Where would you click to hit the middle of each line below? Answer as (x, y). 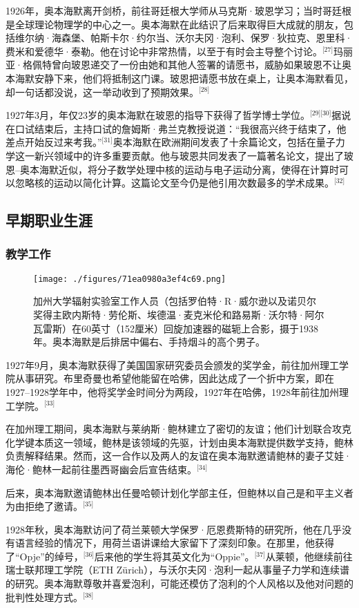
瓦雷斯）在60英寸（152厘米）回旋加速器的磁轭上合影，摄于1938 (176, 328)
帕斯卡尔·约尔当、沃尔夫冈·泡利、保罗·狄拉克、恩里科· (221, 38)
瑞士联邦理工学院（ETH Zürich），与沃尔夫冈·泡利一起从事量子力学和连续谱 (178, 570)
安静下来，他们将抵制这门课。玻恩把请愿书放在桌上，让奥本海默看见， (194, 78)
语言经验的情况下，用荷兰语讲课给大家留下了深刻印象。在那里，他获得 (174, 543)
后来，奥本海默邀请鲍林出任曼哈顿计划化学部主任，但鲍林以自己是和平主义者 (179, 492)
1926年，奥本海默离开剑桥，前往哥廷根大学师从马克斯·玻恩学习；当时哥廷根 (178, 10)
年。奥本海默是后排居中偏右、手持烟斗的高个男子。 (149, 342)
